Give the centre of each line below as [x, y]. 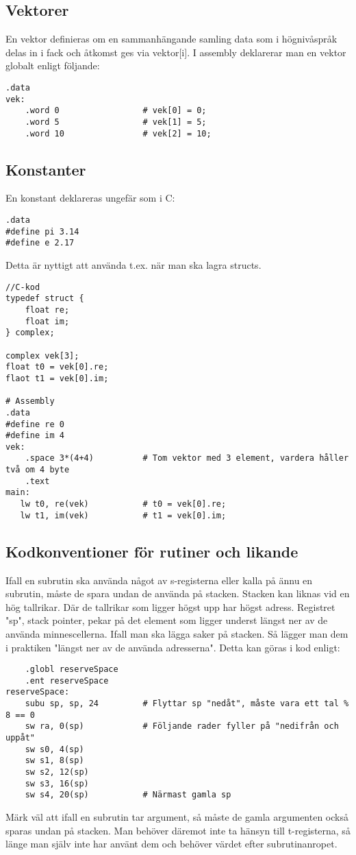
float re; [47, 310]
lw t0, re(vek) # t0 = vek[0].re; [123, 504]
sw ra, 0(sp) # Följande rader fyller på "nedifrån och [182, 726]
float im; [47, 321]
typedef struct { [45, 299]
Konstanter [46, 169]
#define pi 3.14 [42, 231]
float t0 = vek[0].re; [57, 367]
